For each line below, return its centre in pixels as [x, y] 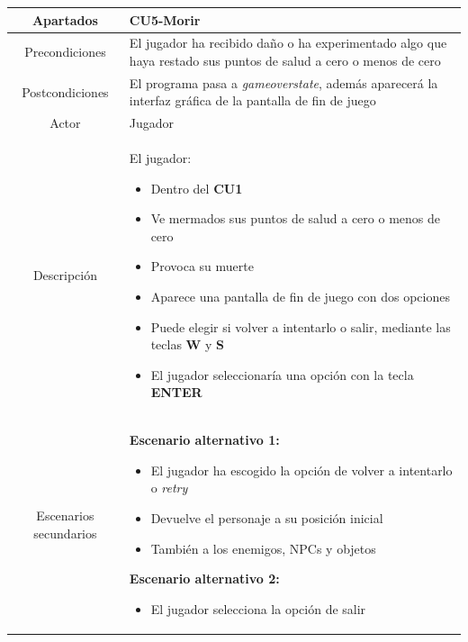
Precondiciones [65, 52]
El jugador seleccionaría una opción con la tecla [282, 374]
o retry [169, 488]
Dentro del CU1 [197, 188]
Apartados [65, 19]
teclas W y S [187, 344]
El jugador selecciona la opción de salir [258, 608]
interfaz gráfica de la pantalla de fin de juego [252, 100]
